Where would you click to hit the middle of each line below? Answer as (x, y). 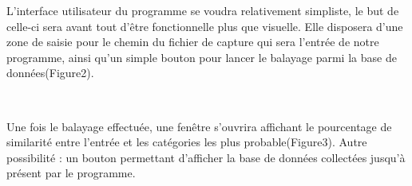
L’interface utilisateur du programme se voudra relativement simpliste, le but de (203, 10)
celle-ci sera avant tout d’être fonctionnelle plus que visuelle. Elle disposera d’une (205, 26)
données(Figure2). (50, 73)
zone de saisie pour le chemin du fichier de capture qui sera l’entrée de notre (193, 42)
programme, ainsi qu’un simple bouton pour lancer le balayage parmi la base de (202, 57)
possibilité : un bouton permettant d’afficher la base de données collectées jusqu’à (206, 157)
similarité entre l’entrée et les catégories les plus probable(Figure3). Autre (187, 142)
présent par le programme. (71, 173)
